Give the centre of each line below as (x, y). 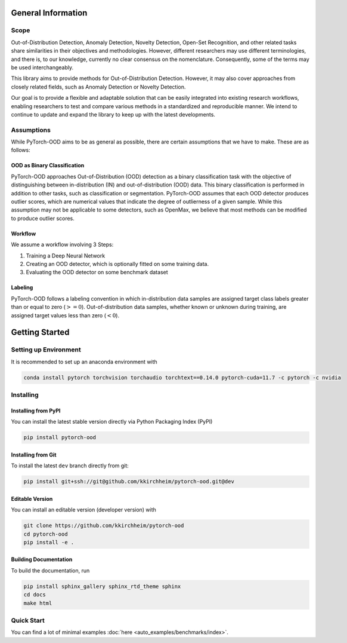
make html (38, 603)
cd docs (35, 595)
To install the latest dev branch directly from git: (70, 466)
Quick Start (28, 620)
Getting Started (40, 333)
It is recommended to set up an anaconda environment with (84, 362)
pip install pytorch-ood (60, 437)
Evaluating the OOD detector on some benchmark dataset (97, 272)
